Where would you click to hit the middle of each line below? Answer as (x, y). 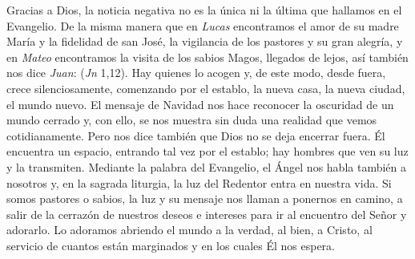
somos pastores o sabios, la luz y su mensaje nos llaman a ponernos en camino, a (205, 198)
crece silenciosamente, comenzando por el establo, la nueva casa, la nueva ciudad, (206, 88)
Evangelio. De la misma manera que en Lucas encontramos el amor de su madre (203, 25)
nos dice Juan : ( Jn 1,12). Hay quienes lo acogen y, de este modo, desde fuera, (196, 73)
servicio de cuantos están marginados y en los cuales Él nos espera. (171, 245)
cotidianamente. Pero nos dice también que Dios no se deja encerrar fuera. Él (196, 135)
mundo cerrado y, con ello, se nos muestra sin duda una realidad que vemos (192, 120)
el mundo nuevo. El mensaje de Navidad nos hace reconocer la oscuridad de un (200, 104)
